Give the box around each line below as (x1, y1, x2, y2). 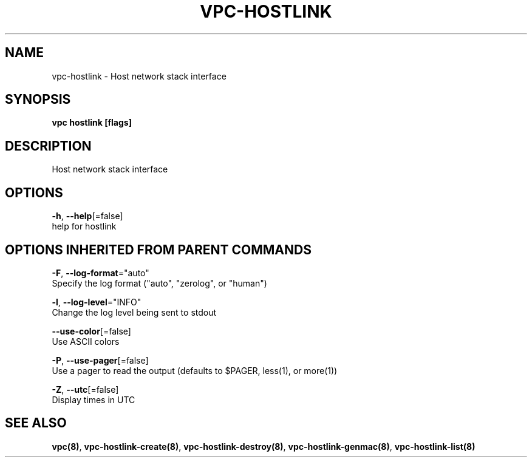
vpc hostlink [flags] (52, 117, 132, 128)
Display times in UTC (52, 394, 135, 405)
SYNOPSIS (5, 92, 71, 107)
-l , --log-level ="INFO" (52, 296, 142, 307)
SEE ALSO (5, 415, 67, 431)
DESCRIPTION (5, 138, 92, 154)
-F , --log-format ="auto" (52, 267, 149, 278)
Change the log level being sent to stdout (52, 307, 217, 318)
